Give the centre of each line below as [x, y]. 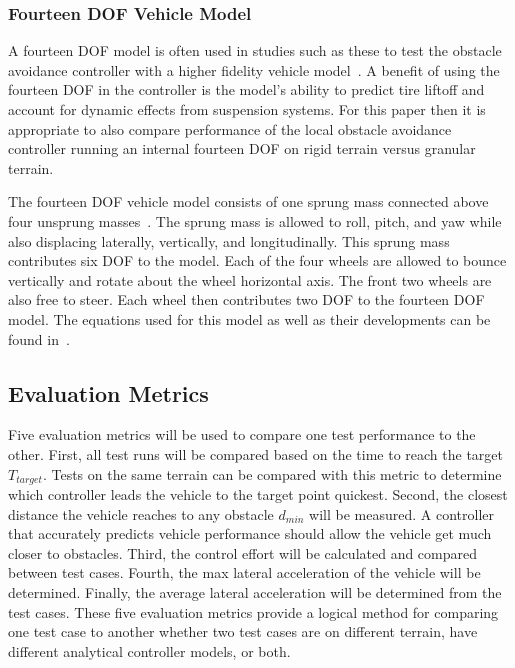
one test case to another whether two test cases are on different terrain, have [243, 631]
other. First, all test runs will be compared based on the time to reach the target [255, 453]
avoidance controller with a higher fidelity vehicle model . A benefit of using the [254, 69]
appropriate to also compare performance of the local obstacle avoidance [230, 128]
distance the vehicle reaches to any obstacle [141, 513]
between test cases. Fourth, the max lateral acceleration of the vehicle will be [244, 572]
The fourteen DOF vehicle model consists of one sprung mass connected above [248, 201]
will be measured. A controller [402, 513]
